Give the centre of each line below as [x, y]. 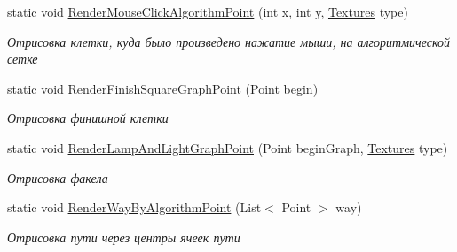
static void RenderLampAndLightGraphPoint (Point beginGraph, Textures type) [228, 147]
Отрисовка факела [58, 177]
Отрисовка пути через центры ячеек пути [124, 237]
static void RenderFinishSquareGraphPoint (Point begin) [163, 88]
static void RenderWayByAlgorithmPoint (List [134, 207]
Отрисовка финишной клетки [88, 118]
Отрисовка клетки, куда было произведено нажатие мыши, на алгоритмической [229, 41]
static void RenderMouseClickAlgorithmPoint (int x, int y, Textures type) [208, 11]
